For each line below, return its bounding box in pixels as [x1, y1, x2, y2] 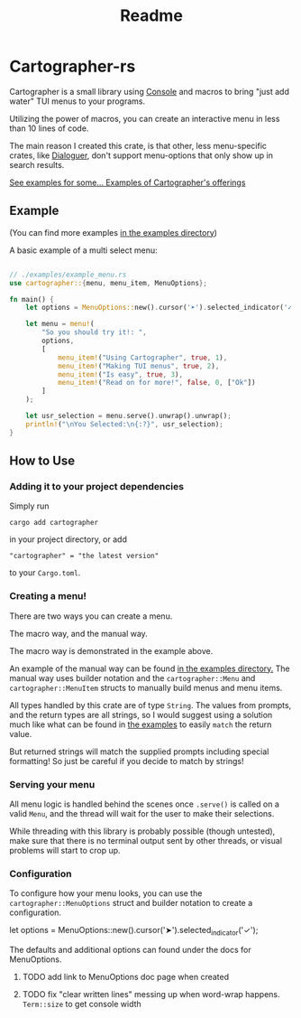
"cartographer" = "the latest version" [9, 552, 160, 561]
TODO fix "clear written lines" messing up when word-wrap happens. [22, 989, 280, 999]
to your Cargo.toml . [9, 567, 81, 578]
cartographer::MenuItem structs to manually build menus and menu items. [9, 682, 283, 693]
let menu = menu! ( [25, 320, 95, 329]
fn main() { [9, 294, 54, 304]
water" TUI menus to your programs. [9, 96, 146, 107]
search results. [9, 159, 65, 170]
